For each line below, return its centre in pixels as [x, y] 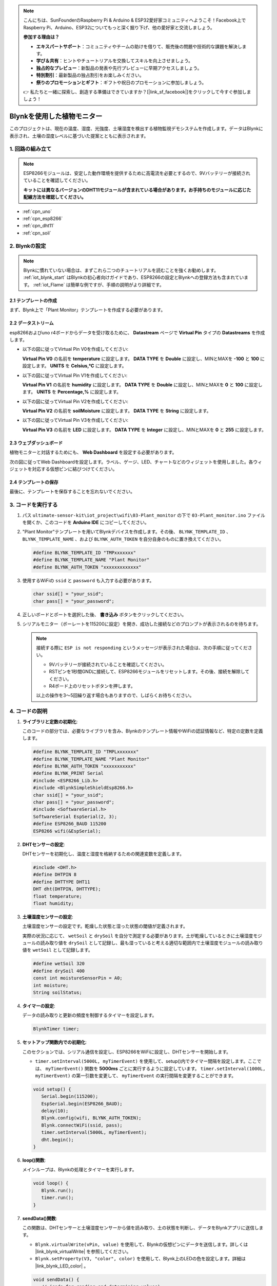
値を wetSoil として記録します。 [58, 950]
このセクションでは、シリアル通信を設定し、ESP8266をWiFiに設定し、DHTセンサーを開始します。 [126, 1051]
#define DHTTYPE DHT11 [62, 882]
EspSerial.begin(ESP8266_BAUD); [82, 1104]
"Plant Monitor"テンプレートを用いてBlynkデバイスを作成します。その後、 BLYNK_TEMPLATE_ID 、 [126, 532]
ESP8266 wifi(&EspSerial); [67, 831]
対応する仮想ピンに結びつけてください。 [74, 469]
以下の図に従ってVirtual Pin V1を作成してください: [75, 375]
